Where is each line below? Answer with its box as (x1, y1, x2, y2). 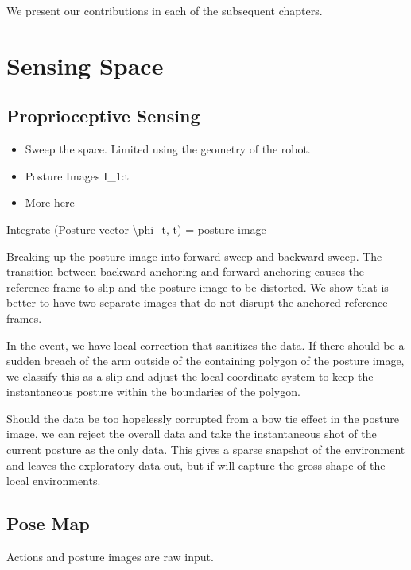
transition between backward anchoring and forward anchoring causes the (6, 263, 365, 280)
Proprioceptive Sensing (6, 103, 200, 128)
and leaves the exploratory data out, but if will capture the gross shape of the (6, 456, 386, 473)
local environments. (6, 472, 101, 489)
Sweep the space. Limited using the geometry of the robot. (25, 141, 311, 157)
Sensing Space (6, 48, 164, 81)
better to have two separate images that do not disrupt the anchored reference (6, 294, 388, 311)
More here (25, 194, 75, 211)
